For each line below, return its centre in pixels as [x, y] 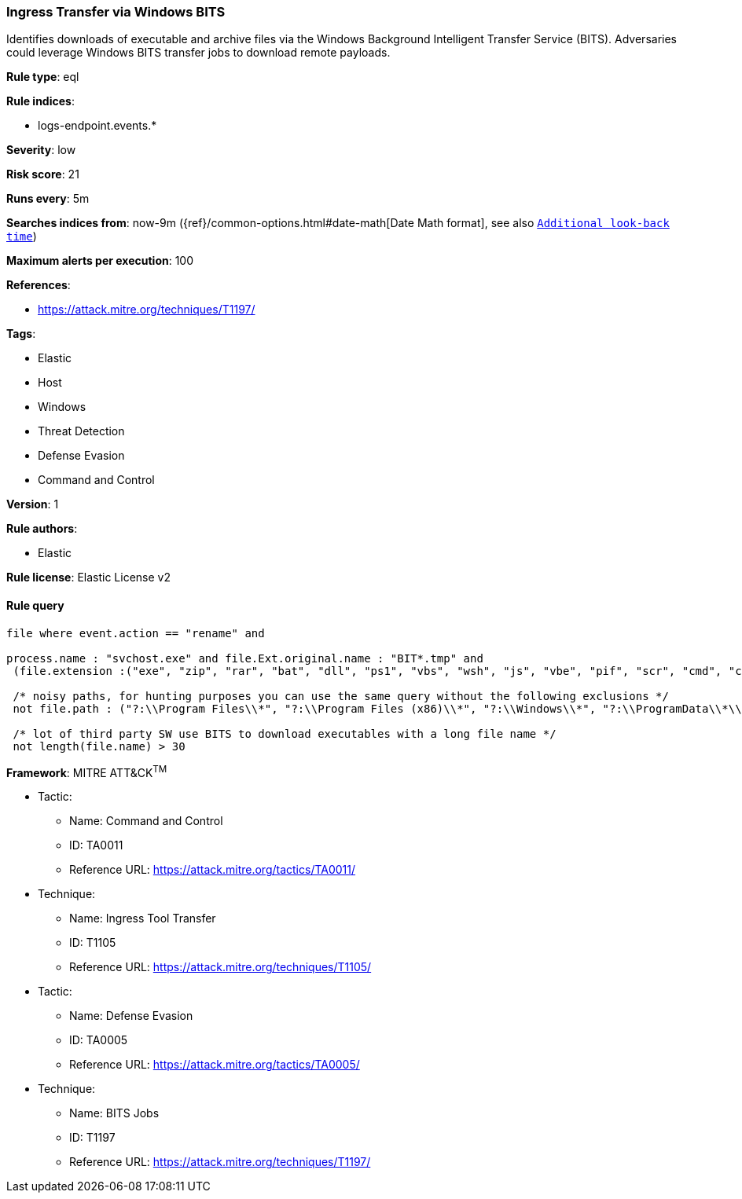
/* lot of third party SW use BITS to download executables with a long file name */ [285, 733]
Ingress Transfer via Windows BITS [116, 12]
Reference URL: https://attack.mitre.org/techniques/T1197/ [220, 1162]
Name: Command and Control [146, 821]
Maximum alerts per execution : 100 [100, 261]
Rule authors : [42, 529]
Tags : [21, 334]
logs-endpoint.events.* [97, 126]
